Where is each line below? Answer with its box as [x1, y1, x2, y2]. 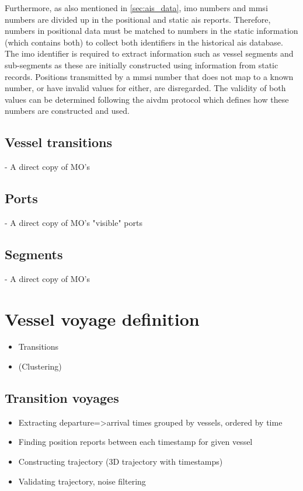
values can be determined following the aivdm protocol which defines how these [5, 93, 289, 105]
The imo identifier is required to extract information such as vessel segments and [5, 47, 294, 60]
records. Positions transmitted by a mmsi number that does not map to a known [5, 70, 294, 82]
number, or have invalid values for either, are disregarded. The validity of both [5, 82, 286, 94]
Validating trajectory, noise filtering [18, 475, 146, 487]
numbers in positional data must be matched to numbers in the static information [5, 25, 298, 37]
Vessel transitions [5, 133, 113, 151]
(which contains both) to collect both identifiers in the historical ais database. [5, 36, 283, 48]
